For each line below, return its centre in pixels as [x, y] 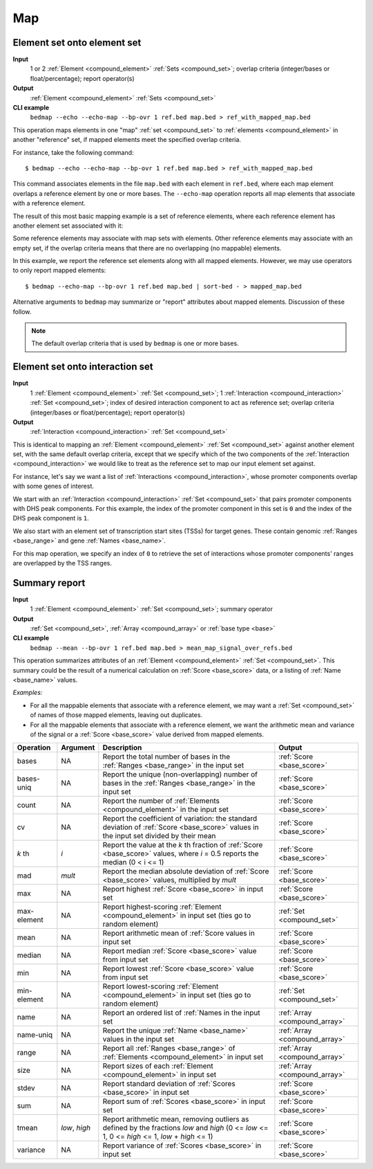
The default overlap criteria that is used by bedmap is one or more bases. [135, 343]
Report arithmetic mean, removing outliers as [176, 1119]
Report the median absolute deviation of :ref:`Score [186, 871]
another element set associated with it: [68, 226]
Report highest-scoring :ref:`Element [162, 907]
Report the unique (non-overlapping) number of [180, 774]
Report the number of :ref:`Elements [161, 801]
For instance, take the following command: [73, 152]
